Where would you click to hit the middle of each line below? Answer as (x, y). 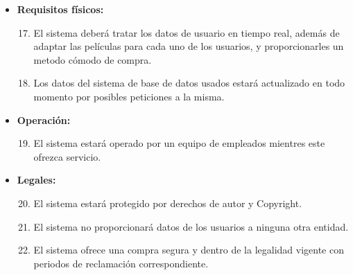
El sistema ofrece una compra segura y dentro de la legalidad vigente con (189, 250)
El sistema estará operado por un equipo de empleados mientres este (179, 143)
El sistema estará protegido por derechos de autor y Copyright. (168, 203)
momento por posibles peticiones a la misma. (129, 96)
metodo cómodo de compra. (93, 59)
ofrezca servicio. (67, 156)
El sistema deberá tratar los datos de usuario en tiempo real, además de (187, 32)
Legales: (36, 180)
